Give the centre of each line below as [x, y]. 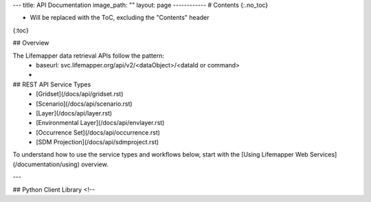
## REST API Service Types [52, 84]
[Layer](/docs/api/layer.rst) [74, 113]
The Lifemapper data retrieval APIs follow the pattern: [89, 56]
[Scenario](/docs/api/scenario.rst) [85, 104]
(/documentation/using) [46, 164]
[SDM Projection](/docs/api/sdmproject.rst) [98, 142]
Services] [323, 155]
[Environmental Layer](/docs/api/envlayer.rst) [100, 123]
